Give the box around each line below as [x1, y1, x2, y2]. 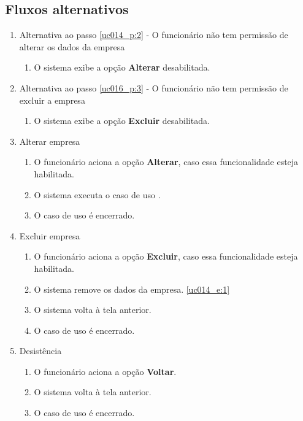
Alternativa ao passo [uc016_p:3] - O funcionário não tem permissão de [19, 81, 288, 94]
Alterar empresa [19, 134, 80, 147]
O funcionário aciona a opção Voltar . [34, 365, 177, 377]
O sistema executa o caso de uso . [34, 188, 161, 201]
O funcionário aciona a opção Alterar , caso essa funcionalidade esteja [34, 155, 299, 168]
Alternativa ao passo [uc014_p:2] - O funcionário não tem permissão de [19, 28, 288, 41]
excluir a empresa [19, 93, 85, 106]
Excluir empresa [19, 229, 80, 242]
